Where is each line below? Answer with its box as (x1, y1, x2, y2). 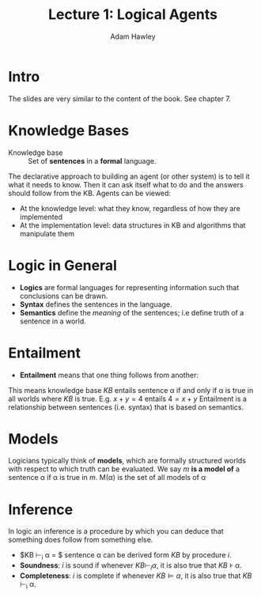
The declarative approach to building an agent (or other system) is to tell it (8, 172, 251, 181)
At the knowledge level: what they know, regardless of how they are (19, 203, 241, 213)
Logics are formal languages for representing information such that (19, 282, 240, 292)
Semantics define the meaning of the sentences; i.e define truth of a (19, 308, 244, 317)
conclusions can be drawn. (19, 291, 108, 300)
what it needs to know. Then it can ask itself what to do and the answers (8, 179, 244, 189)
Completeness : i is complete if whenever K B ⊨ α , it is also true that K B (19, 571, 252, 580)
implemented (19, 212, 63, 221)
